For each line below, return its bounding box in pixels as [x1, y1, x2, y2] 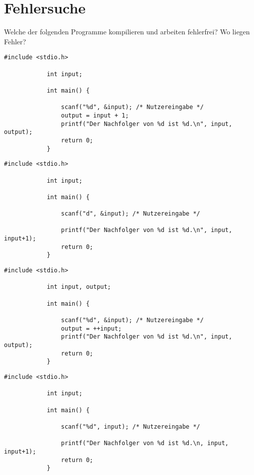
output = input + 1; [61, 112, 129, 119]
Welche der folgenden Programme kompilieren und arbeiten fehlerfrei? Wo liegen [4, 26, 250, 37]
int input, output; [46, 283, 111, 291]
